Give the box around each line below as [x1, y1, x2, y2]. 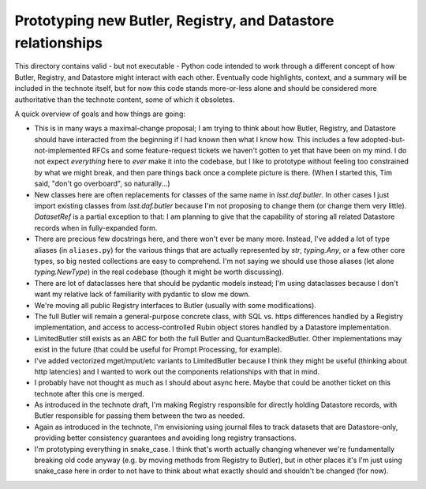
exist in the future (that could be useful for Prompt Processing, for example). [34, 344, 282, 355]
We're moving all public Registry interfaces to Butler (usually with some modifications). [34, 300, 317, 310]
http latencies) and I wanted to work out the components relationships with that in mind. [34, 367, 319, 376]
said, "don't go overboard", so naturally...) [34, 179, 170, 189]
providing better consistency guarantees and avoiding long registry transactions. [34, 433, 297, 442]
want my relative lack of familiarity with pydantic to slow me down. [34, 289, 251, 299]
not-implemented [34, 146, 91, 156]
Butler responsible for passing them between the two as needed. [34, 411, 245, 420]
